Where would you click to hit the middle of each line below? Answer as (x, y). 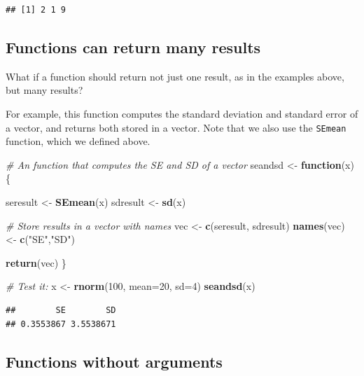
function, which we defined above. (78, 141)
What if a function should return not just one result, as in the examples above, (175, 76)
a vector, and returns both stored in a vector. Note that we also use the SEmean (176, 127)
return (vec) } (36, 262)
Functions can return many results (133, 47)
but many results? (44, 90)
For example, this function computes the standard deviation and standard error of (182, 113)
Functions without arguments (114, 361)
